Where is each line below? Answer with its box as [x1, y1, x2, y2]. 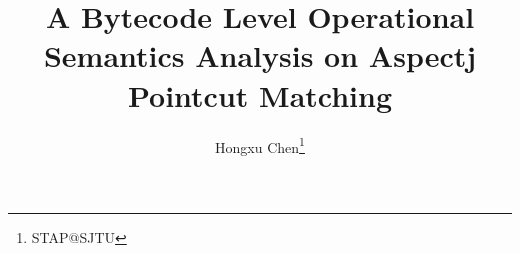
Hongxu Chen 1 [215, 133, 305, 157]
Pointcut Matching [127, 74, 393, 115]
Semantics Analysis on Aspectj [43, 35, 477, 76]
